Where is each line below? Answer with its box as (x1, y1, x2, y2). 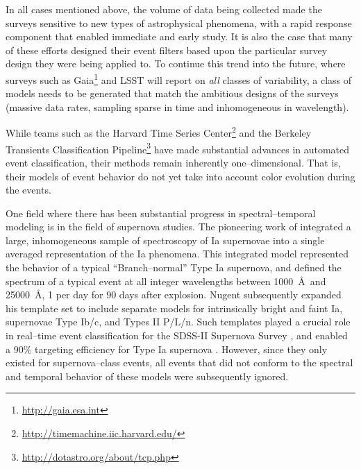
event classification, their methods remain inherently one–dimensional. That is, (6, 155, 341, 169)
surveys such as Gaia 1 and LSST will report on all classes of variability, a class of (6, 70, 352, 87)
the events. (6, 182, 51, 197)
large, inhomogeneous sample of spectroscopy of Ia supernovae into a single (6, 232, 325, 247)
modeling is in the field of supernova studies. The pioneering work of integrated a (6, 219, 351, 234)
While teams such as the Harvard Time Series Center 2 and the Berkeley (6, 123, 312, 140)
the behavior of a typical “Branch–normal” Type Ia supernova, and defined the (6, 260, 342, 275)
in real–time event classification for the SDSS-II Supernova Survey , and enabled (6, 328, 348, 343)
